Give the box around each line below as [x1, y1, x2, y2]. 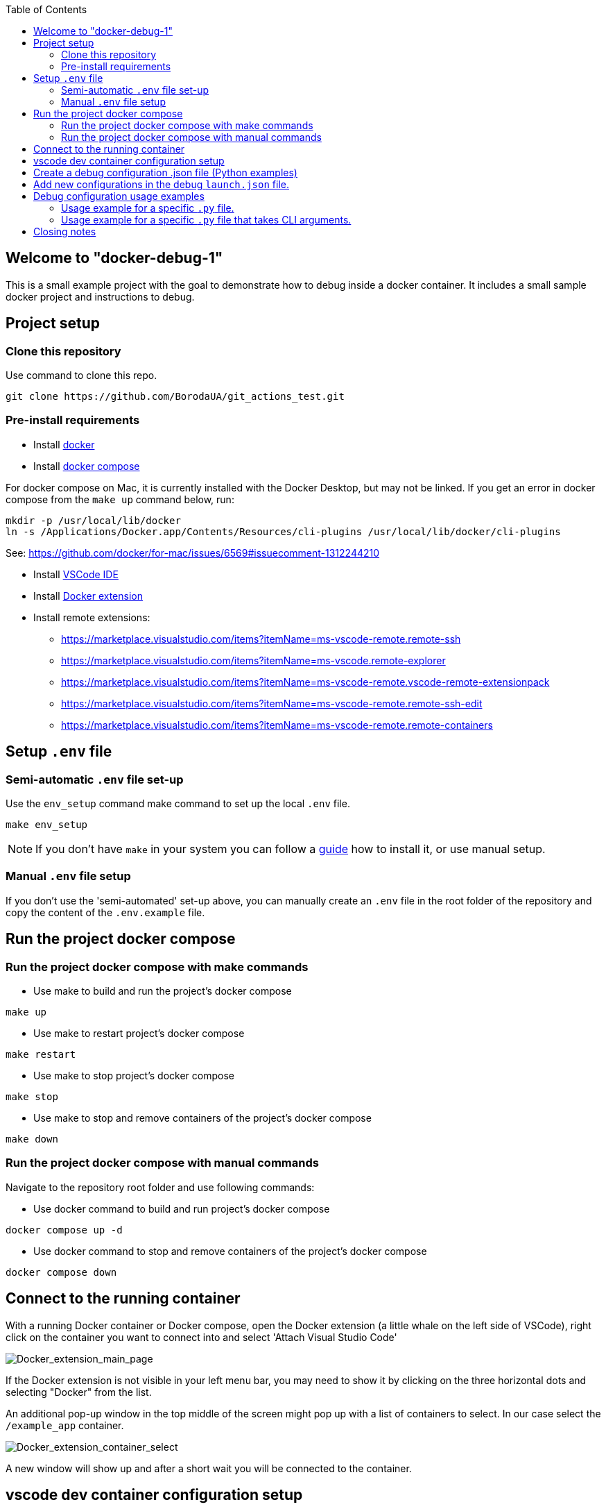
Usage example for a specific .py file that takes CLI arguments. [61, 214, 352, 226]
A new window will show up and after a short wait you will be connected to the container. [6, 1462, 412, 1474]
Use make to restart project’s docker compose [33, 1027, 245, 1039]
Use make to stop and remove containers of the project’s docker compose [33, 1112, 372, 1124]
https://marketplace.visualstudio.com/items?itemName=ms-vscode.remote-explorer [61, 654, 446, 666]
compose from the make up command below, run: [6, 493, 234, 505]
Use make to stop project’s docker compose [33, 1070, 234, 1081]
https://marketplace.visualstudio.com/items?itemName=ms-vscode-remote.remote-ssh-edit [61, 697, 483, 709]
